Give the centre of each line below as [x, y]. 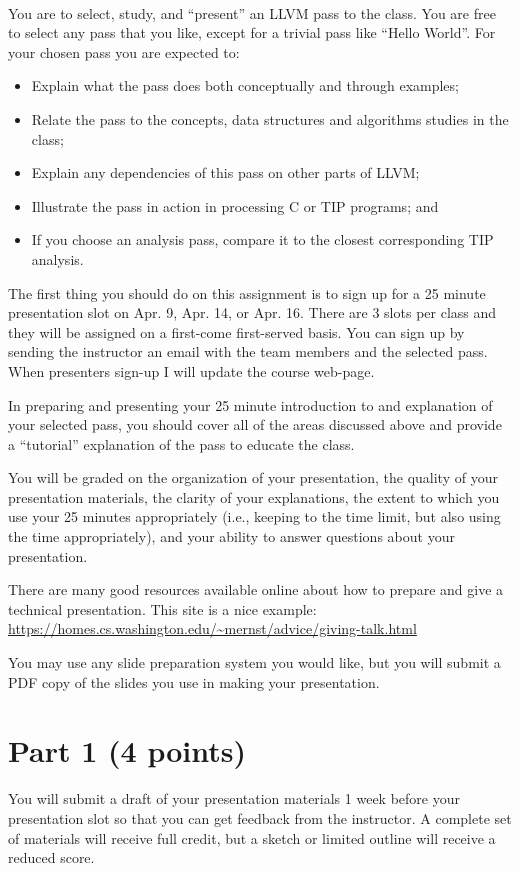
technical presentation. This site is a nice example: [162, 608]
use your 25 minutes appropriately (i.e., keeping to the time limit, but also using [254, 516]
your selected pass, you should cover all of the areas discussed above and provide [255, 424]
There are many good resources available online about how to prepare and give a [256, 589]
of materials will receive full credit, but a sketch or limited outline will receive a [252, 837]
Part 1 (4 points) [127, 750]
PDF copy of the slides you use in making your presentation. [194, 681]
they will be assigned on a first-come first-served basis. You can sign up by [236, 331]
